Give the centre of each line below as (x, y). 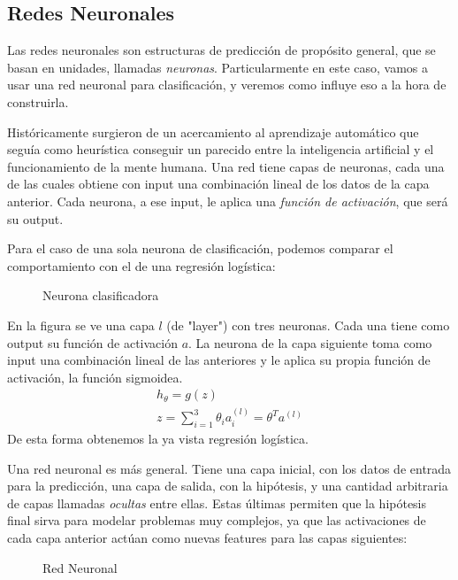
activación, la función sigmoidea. (95, 377)
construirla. (38, 101)
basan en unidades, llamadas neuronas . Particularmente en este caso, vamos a (218, 67)
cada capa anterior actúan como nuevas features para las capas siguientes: (207, 537)
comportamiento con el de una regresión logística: (141, 265)
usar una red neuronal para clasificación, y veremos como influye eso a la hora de (227, 85)
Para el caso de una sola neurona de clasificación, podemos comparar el (200, 248)
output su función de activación (92, 342)
